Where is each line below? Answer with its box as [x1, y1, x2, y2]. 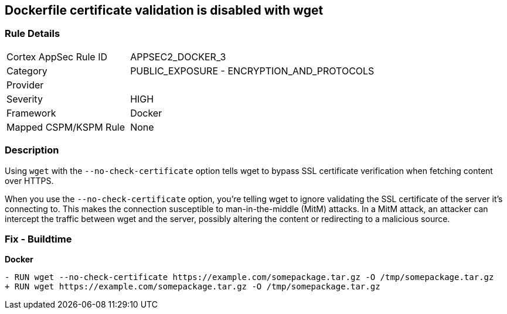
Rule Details [5, 28, 60, 40]
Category [6, 64, 47, 77]
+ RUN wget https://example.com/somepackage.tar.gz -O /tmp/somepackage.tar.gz [5, 282, 380, 292]
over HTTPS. [5, 175, 54, 186]
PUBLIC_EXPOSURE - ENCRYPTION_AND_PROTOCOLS [130, 64, 375, 77]
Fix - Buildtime [5, 233, 72, 245]
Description [5, 144, 59, 156]
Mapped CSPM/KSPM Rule [6, 121, 125, 133]
